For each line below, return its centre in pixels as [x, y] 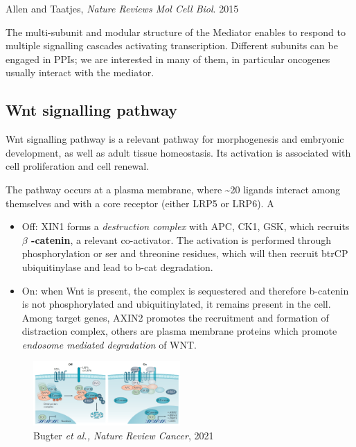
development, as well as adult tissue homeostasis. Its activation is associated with [178, 152]
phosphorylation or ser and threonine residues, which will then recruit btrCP [185, 253]
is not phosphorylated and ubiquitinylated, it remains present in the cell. [176, 304]
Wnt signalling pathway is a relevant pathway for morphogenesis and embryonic [175, 139]
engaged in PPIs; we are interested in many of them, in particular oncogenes [168, 59]
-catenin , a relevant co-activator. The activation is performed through [181, 239]
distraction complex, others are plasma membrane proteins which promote [179, 331]
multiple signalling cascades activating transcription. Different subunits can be [172, 45]
